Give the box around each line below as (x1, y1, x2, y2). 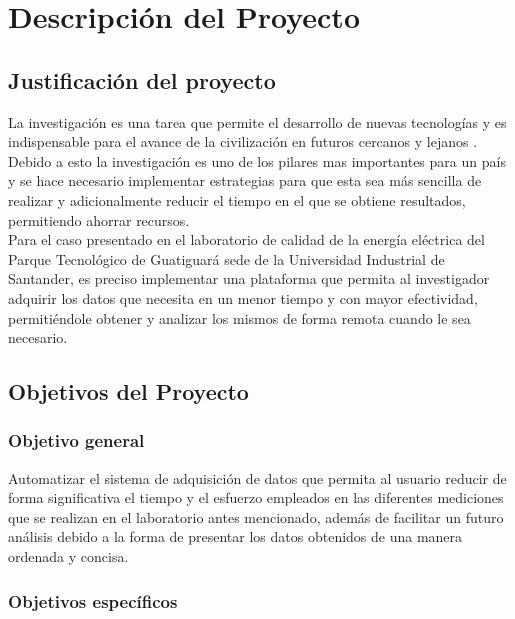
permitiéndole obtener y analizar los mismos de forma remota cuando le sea (8, 307, 471, 328)
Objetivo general (8, 428, 145, 453)
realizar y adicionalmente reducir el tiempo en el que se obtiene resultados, (8, 189, 466, 210)
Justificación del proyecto (8, 64, 276, 95)
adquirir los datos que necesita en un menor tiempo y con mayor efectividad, (8, 287, 478, 308)
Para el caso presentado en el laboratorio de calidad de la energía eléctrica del (8, 229, 485, 250)
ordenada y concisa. (8, 546, 129, 567)
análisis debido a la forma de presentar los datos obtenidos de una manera (8, 526, 463, 547)
